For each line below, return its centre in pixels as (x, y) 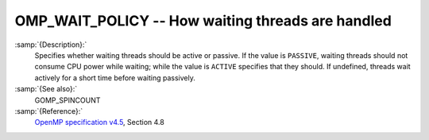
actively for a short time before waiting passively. (115, 78)
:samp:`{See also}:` (46, 89)
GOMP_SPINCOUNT (68, 100)
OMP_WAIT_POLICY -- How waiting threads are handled (203, 21)
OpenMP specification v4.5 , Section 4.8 (99, 122)
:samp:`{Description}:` (51, 45)
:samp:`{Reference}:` (49, 111)
